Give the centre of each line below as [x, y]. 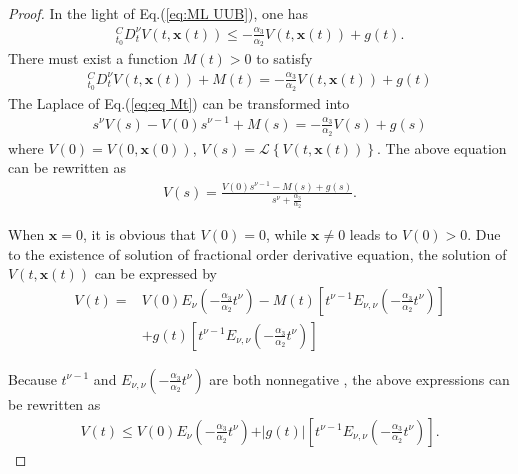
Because [32, 378]
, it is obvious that [139, 234]
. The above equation [442, 147]
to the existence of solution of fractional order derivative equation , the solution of [257, 253]
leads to [373, 234]
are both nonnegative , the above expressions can [359, 378]
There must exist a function [93, 57]
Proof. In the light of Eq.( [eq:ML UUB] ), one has [158, 13]
